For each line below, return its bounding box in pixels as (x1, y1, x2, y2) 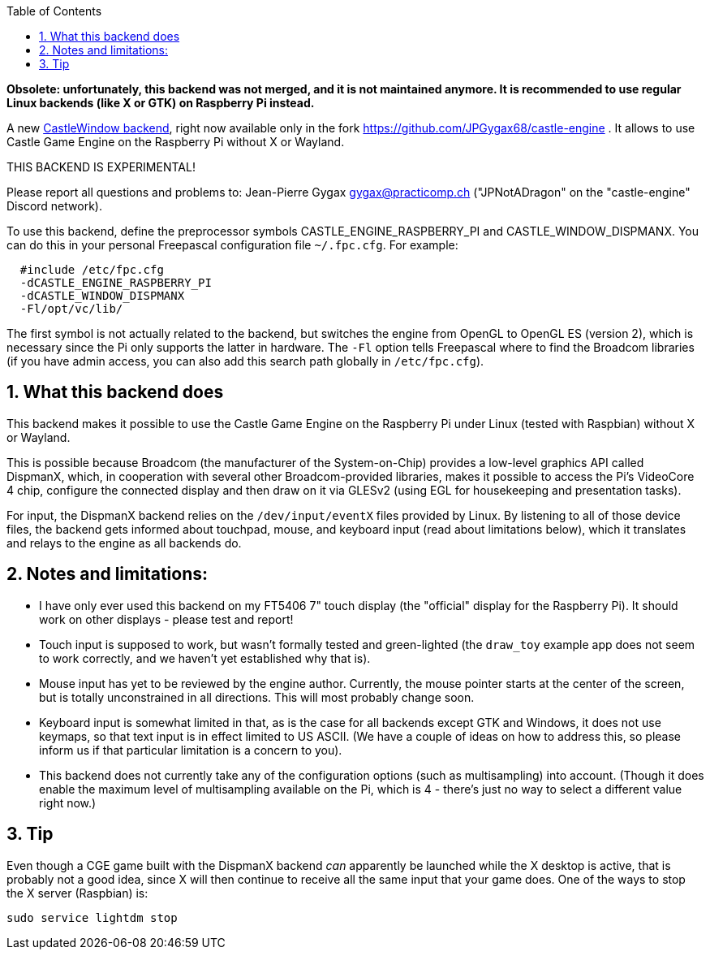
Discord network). (6, 199, 102, 213)
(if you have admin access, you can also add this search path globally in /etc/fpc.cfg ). (6, 354, 484, 368)
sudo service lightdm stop (6, 911, 178, 924)
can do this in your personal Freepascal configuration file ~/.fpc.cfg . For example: (6, 238, 458, 252)
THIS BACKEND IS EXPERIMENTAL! (6, 160, 196, 174)
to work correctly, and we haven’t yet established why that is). (39, 651, 371, 665)
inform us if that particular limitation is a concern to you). (39, 742, 342, 757)
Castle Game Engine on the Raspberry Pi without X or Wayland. (6, 135, 345, 149)
